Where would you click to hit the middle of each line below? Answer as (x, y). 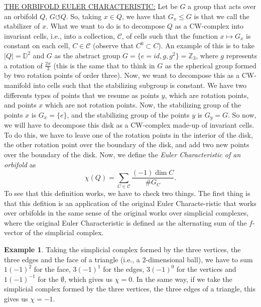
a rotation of (23, 65)
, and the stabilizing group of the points (128, 114)
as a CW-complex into (209, 26)
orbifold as (20, 164)
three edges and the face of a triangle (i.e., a (72, 259)
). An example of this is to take (206, 45)
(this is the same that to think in (104, 65)
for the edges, (124, 269)
